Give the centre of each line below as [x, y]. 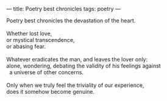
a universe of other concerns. [46, 72]
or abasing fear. [26, 46]
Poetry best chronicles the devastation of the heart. [71, 20]
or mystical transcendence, [41, 40]
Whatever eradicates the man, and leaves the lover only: [77, 59]
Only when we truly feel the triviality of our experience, [75, 85]
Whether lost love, [29, 33]
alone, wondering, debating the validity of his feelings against [83, 66]
